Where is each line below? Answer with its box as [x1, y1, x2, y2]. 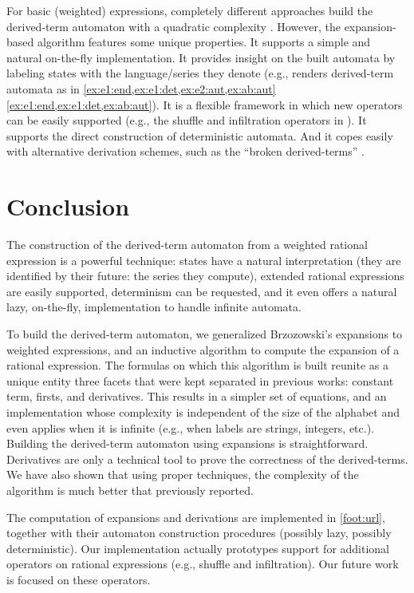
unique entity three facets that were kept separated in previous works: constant [6, 372, 394, 389]
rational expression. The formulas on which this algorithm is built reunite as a [6, 357, 389, 374]
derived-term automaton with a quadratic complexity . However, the [6, 18, 341, 34]
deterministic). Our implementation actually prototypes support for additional [6, 540, 390, 556]
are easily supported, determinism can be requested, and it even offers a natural [6, 283, 397, 299]
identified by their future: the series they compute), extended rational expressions [6, 267, 404, 284]
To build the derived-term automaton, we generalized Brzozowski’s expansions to [6, 326, 403, 342]
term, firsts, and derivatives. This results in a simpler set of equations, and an [6, 388, 387, 405]
